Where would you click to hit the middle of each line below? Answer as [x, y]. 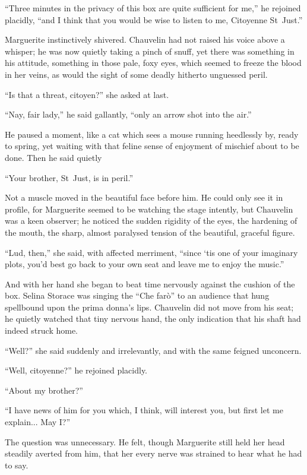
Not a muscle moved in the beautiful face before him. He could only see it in [144, 197]
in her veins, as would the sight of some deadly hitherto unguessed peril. [136, 74]
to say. [17, 465]
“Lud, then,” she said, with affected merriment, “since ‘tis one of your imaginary [151, 252]
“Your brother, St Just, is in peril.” [69, 177]
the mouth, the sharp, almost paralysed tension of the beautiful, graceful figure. [150, 232]
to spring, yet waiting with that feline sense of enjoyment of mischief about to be [152, 146]
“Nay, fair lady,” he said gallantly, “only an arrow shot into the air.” [128, 114]
